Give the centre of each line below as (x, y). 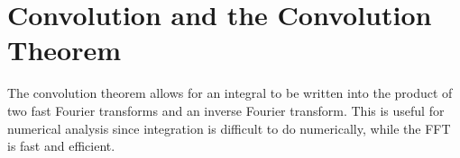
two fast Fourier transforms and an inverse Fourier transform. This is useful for (226, 110)
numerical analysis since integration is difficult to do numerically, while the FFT (229, 128)
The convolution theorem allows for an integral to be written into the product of (230, 93)
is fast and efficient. (61, 146)
